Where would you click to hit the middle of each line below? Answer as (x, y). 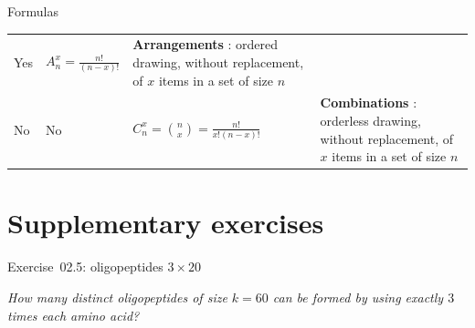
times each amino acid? (74, 315)
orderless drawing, (370, 120)
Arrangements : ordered (206, 44)
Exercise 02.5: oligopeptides (85, 266)
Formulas (33, 11)
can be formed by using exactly (358, 297)
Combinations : (369, 102)
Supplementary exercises (166, 223)
